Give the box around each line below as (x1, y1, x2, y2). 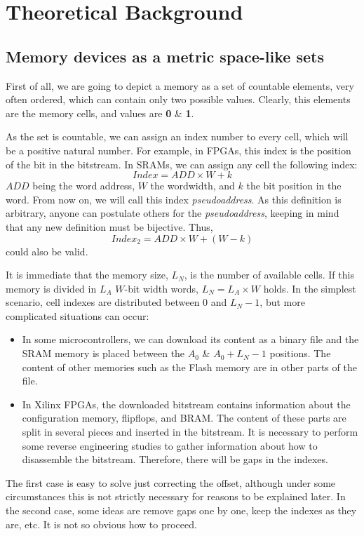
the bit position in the (246, 178, 342, 193)
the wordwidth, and (150, 178, 235, 193)
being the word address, (32, 178, 135, 193)
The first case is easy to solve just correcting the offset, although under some (6, 475, 336, 490)
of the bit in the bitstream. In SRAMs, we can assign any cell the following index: (6, 156, 358, 171)
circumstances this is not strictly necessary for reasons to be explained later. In (6, 489, 346, 504)
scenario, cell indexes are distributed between (6, 295, 200, 309)
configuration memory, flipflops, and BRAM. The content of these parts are (22, 410, 346, 425)
